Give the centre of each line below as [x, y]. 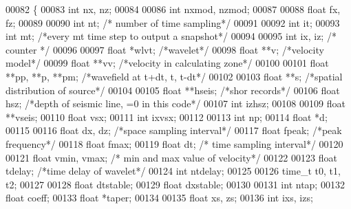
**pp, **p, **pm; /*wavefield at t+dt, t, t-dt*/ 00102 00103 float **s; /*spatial [174, 76]
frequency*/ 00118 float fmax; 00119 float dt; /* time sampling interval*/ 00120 [174, 143]
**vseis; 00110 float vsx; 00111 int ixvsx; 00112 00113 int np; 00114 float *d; [167, 117]
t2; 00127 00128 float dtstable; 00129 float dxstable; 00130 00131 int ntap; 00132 [175, 184]
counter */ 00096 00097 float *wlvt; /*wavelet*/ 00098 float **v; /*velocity [165, 49]
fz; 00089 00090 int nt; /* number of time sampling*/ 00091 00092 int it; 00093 [173, 22]
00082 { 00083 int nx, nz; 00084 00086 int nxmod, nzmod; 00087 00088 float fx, [173, 9]
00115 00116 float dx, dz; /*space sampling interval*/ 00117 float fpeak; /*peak [174, 130]
